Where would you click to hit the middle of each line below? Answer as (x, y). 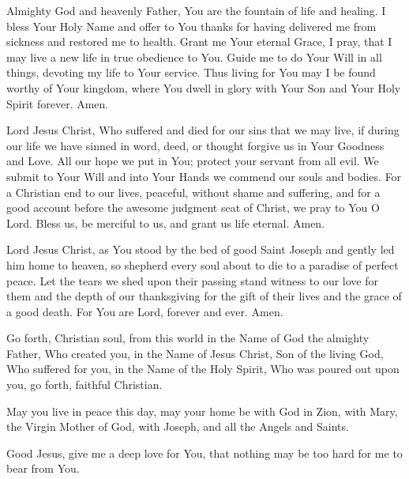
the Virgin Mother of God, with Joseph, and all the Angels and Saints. (178, 426)
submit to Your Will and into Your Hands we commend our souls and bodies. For (204, 176)
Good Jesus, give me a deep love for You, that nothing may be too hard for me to (204, 453)
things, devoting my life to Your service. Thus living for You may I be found (191, 72)
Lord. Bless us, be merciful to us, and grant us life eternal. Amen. (166, 223)
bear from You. (43, 468)
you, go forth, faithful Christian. (84, 385)
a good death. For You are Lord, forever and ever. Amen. (145, 311)
